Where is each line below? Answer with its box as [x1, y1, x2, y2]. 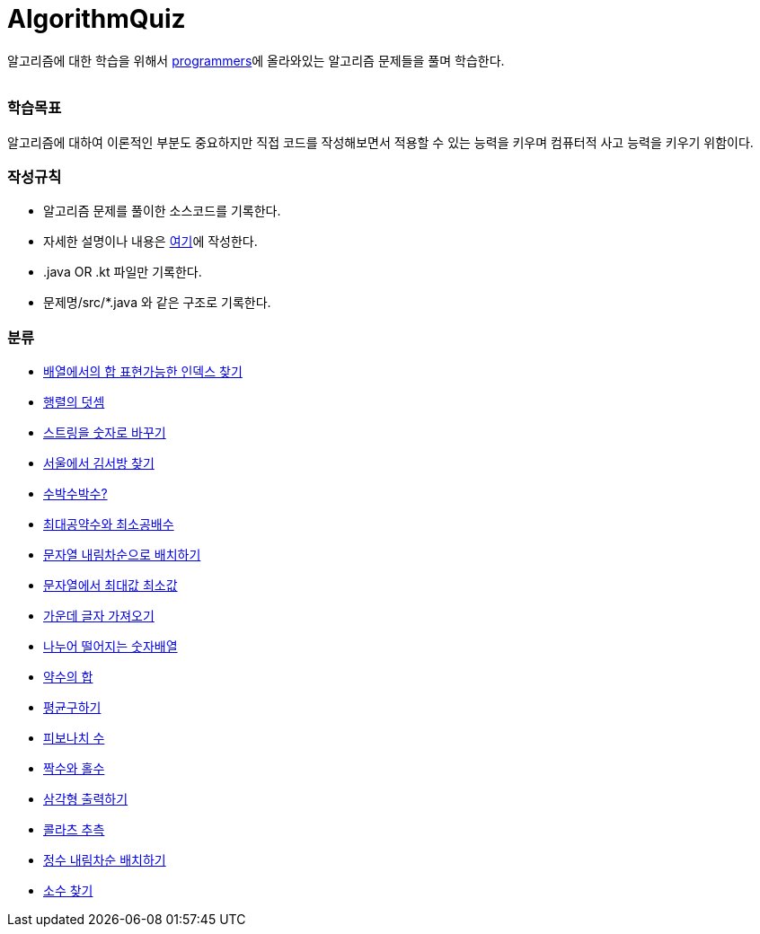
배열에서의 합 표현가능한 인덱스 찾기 [43, 364, 243, 379]
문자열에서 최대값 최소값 [43, 577, 178, 593]
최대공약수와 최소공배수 [43, 516, 174, 532]
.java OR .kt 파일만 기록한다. [43, 264, 202, 280]
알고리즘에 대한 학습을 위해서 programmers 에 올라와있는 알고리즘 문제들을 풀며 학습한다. [7, 52, 505, 68]
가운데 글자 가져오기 [43, 608, 155, 623]
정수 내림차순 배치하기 [43, 852, 166, 868]
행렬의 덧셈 [43, 394, 105, 410]
